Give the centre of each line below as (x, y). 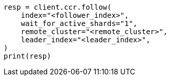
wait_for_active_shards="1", (79, 23)
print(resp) (27, 56)
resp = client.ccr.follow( (58, 7)
